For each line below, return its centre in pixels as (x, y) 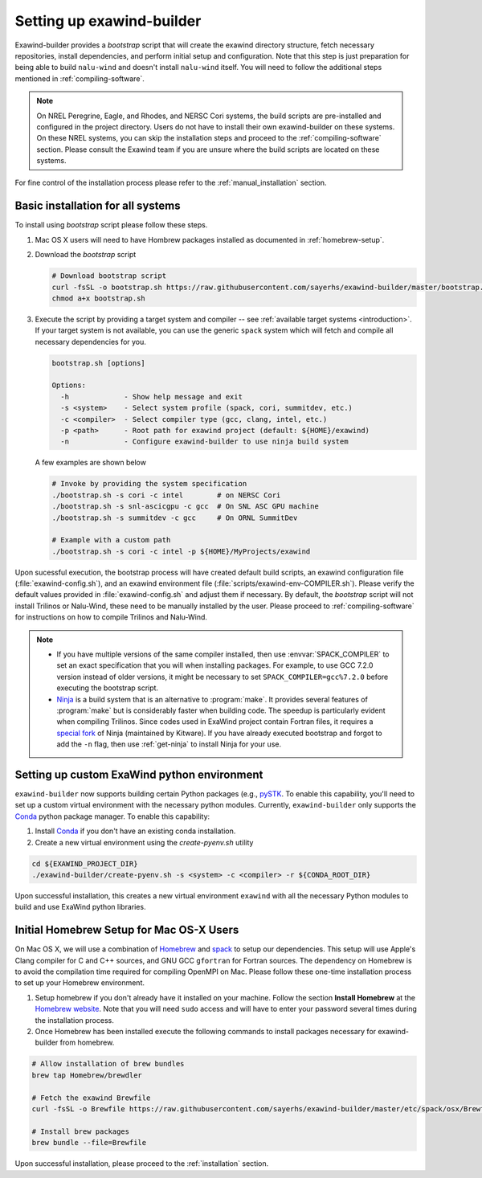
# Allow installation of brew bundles (108, 1064)
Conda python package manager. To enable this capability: (112, 816)
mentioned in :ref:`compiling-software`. (80, 78)
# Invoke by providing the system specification (149, 484)
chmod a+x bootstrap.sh (99, 298)
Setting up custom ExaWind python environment (139, 774)
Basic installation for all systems (98, 206)
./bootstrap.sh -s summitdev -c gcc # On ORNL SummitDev (175, 517)
